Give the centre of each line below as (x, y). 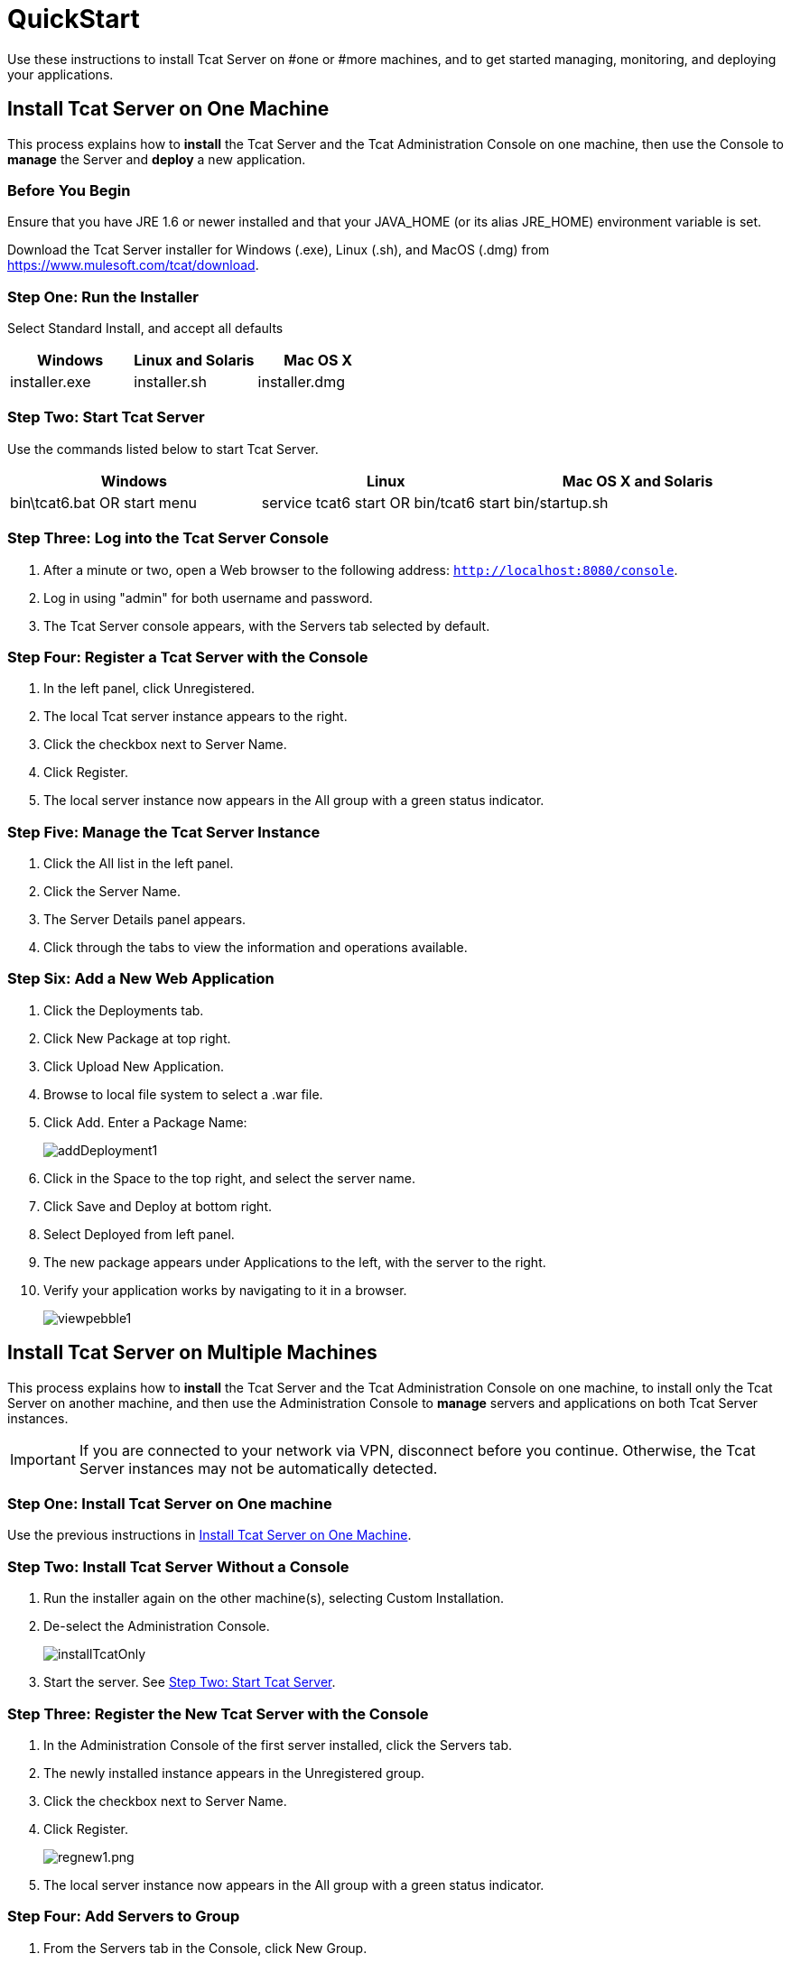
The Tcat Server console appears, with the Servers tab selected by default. (267, 625)
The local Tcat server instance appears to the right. (195, 717)
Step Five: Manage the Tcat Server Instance (164, 832)
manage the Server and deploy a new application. (157, 159)
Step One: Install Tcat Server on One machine (170, 1504)
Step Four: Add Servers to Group (124, 1917)
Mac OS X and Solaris (637, 481)
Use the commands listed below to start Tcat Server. (163, 449)
